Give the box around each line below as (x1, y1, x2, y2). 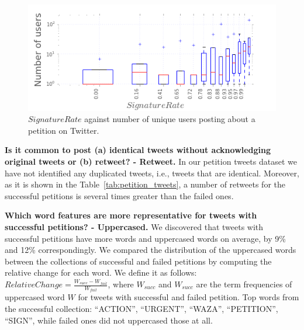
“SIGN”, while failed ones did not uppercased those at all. (5, 314, 213, 326)
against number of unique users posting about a (84, 113, 255, 125)
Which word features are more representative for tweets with (5, 209, 257, 221)
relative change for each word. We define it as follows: (5, 266, 197, 279)
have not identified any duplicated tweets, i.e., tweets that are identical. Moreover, (5, 166, 299, 179)
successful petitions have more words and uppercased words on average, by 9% (5, 232, 286, 244)
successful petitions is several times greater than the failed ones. (5, 189, 234, 202)
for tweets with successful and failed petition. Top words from (78, 291, 299, 303)
